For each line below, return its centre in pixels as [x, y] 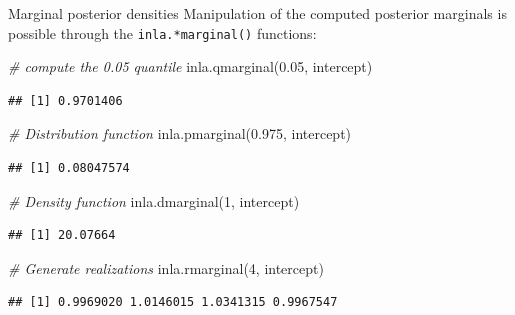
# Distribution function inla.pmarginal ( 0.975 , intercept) [180, 133]
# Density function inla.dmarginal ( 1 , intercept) [154, 200]
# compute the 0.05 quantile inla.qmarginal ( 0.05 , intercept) [190, 66]
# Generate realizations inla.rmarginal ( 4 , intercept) [166, 267]
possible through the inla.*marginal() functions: [162, 32]
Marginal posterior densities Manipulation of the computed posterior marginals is [257, 13]
